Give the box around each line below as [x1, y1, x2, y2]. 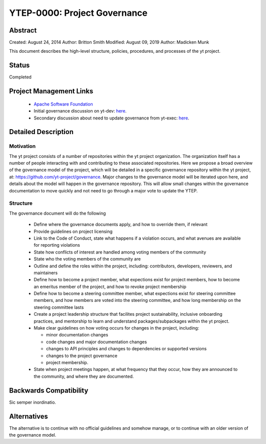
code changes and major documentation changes [46, 338, 147, 345]
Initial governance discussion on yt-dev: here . [33, 108, 127, 114]
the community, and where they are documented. [33, 373, 134, 379]
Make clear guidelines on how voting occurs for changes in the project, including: [33, 325, 199, 331]
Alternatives [9, 412, 48, 420]
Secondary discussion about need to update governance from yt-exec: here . [33, 115, 190, 121]
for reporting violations [33, 242, 80, 248]
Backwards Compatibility [9, 386, 89, 395]
